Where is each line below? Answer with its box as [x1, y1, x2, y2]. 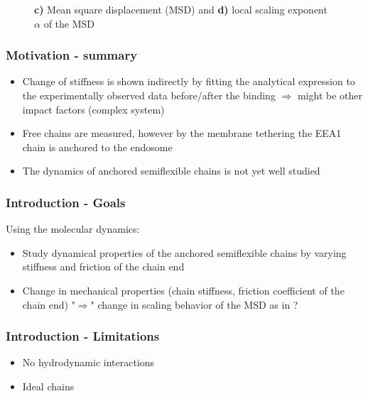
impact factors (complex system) [22, 101, 165, 116]
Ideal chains [22, 378, 75, 393]
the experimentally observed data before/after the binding [22, 88, 276, 102]
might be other [297, 88, 363, 102]
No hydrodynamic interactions [22, 355, 155, 370]
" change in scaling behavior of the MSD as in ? [90, 297, 298, 312]
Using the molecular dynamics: [6, 221, 140, 236]
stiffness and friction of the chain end [22, 259, 185, 274]
